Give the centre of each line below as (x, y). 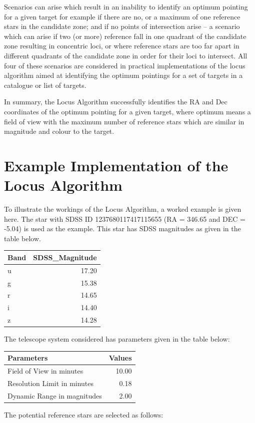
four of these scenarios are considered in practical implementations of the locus (125, 65)
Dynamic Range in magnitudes (55, 395)
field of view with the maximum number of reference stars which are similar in (124, 121)
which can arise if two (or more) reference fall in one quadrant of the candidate (125, 36)
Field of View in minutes (45, 371)
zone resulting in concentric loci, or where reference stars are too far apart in (122, 46)
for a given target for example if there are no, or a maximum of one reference (122, 16)
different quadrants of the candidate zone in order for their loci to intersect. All (126, 55)
